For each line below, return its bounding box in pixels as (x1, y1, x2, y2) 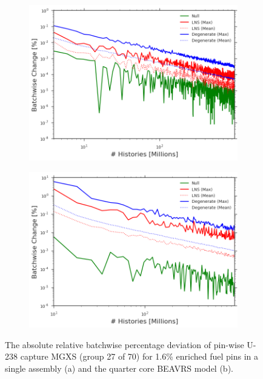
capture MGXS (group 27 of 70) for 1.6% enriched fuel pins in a (20, 350, 259, 363)
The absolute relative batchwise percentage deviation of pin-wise (5, 338, 244, 351)
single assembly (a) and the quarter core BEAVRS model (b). (5, 361, 233, 374)
